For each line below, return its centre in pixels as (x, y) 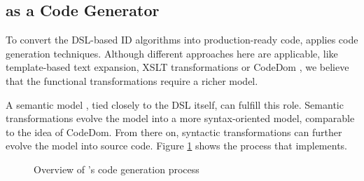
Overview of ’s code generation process (117, 169)
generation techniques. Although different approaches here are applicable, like (172, 53)
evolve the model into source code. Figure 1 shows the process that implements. (176, 146)
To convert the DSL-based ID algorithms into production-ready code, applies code (182, 40)
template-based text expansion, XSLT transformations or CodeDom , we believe (177, 67)
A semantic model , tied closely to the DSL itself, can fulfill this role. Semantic (175, 104)
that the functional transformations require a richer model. (132, 80)
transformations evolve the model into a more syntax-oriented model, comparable (180, 118)
